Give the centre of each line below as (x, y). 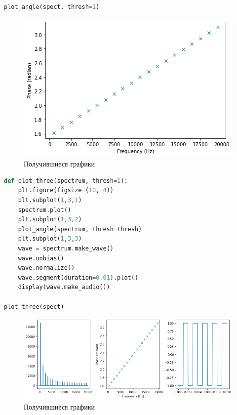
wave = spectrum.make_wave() (66, 248)
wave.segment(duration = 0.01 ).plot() (78, 277)
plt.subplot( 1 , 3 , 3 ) (50, 239)
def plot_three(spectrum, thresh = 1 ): (66, 181)
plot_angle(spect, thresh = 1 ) (52, 7)
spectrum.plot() (45, 210)
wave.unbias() (41, 258)
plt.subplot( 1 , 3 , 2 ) (50, 220)
